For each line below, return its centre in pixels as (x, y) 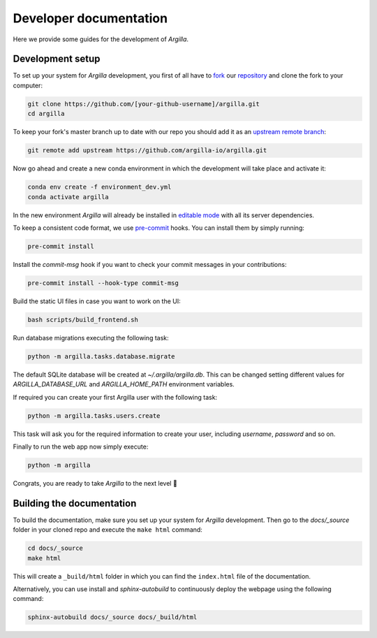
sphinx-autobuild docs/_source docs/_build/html (112, 617)
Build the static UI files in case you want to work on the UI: (97, 301)
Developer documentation (90, 18)
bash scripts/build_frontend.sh (83, 319)
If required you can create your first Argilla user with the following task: (115, 397)
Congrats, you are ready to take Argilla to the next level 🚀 (95, 483)
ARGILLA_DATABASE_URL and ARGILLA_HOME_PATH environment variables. (124, 384)
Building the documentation (75, 503)
